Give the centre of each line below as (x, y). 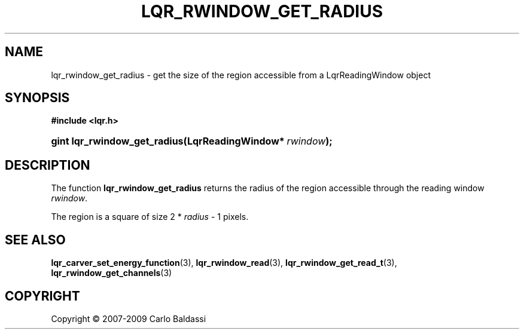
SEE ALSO (35, 240)
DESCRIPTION (48, 165)
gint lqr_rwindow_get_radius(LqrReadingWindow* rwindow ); (192, 141)
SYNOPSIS (37, 98)
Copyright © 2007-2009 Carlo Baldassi (129, 318)
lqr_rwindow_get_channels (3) (112, 273)
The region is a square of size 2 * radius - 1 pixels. (150, 217)
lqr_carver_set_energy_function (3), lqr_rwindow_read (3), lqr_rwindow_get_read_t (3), (224, 263)
